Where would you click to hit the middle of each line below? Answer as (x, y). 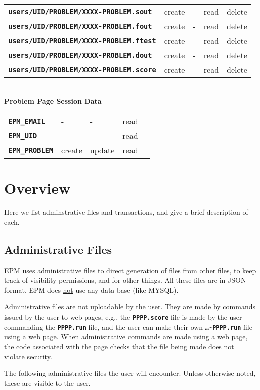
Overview (37, 188)
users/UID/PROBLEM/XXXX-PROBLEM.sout (80, 11)
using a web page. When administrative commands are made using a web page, (126, 336)
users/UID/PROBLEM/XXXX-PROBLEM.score (82, 70)
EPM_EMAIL (27, 121)
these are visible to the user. (47, 383)
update (102, 150)
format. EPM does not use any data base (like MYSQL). (91, 290)
